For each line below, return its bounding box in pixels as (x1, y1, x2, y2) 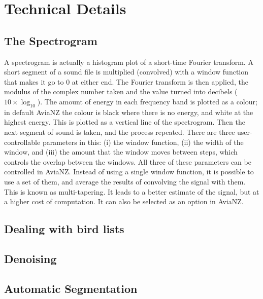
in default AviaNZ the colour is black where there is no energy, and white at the (4, 106, 253, 117)
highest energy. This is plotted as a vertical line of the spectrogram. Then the (4, 117, 245, 127)
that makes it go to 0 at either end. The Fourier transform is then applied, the (4, 76, 248, 87)
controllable (4, 136, 41, 147)
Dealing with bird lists (4, 221, 124, 237)
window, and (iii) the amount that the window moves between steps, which (4, 146, 238, 157)
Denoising (4, 250, 57, 266)
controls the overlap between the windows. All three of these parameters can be (4, 156, 251, 167)
